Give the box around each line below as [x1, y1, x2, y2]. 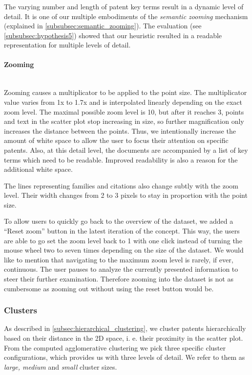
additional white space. [4, 164, 73, 174]
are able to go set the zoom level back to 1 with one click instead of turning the [4, 235, 242, 245]
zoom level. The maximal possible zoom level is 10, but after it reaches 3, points [4, 106, 244, 117]
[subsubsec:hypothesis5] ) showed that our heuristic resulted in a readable [4, 30, 222, 40]
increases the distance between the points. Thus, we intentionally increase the [4, 125, 236, 136]
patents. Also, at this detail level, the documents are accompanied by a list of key [4, 144, 248, 155]
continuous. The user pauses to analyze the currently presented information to [4, 264, 238, 274]
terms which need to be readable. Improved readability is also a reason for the [4, 154, 238, 164]
